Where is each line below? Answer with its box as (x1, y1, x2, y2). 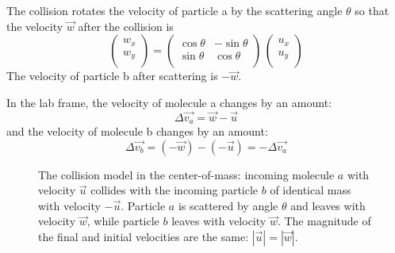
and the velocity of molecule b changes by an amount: (6, 123, 268, 140)
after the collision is (78, 17, 174, 34)
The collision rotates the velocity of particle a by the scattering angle (6, 2, 343, 18)
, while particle (86, 213, 159, 229)
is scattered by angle (178, 197, 278, 213)
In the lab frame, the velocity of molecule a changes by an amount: (6, 94, 332, 110)
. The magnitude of (277, 213, 371, 229)
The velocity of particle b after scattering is (6, 67, 218, 84)
